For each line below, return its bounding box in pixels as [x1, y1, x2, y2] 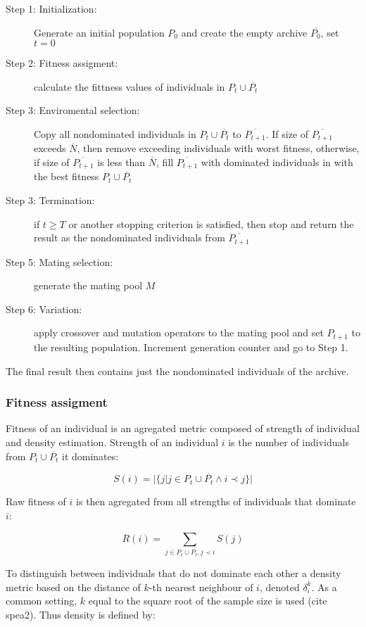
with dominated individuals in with [201, 155, 353, 170]
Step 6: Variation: [6, 301, 82, 316]
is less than [97, 155, 146, 170]
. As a [311, 579, 337, 594]
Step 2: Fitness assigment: [6, 56, 118, 70]
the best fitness [34, 169, 99, 184]
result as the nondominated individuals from [34, 230, 225, 245]
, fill [156, 155, 174, 170]
